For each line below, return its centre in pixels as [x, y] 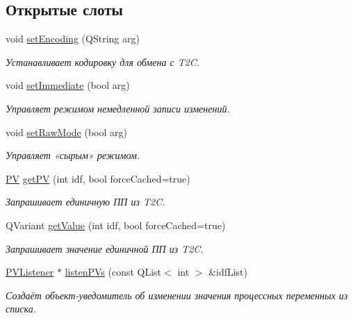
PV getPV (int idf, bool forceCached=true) [98, 178]
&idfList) [228, 272]
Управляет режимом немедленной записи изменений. [118, 108]
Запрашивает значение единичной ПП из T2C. [105, 248]
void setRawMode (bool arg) [66, 132]
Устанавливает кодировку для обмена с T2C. [103, 61]
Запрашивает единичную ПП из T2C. [85, 202]
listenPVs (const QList [113, 272]
